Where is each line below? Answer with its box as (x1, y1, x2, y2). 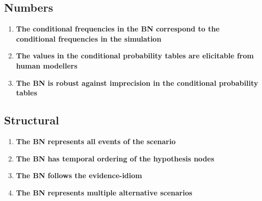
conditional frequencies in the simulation (16, 33, 161, 44)
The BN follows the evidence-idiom (16, 170, 142, 181)
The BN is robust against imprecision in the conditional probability (16, 77, 258, 88)
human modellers (16, 60, 78, 71)
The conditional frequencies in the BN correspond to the (16, 23, 220, 34)
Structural (4, 112, 59, 128)
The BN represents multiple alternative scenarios (16, 187, 192, 197)
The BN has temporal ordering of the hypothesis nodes (16, 153, 214, 163)
